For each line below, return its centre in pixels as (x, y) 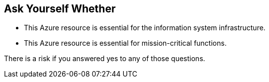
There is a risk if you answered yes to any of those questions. (105, 59)
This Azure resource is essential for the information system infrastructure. (145, 28)
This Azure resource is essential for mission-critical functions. (125, 43)
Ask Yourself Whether (60, 9)
